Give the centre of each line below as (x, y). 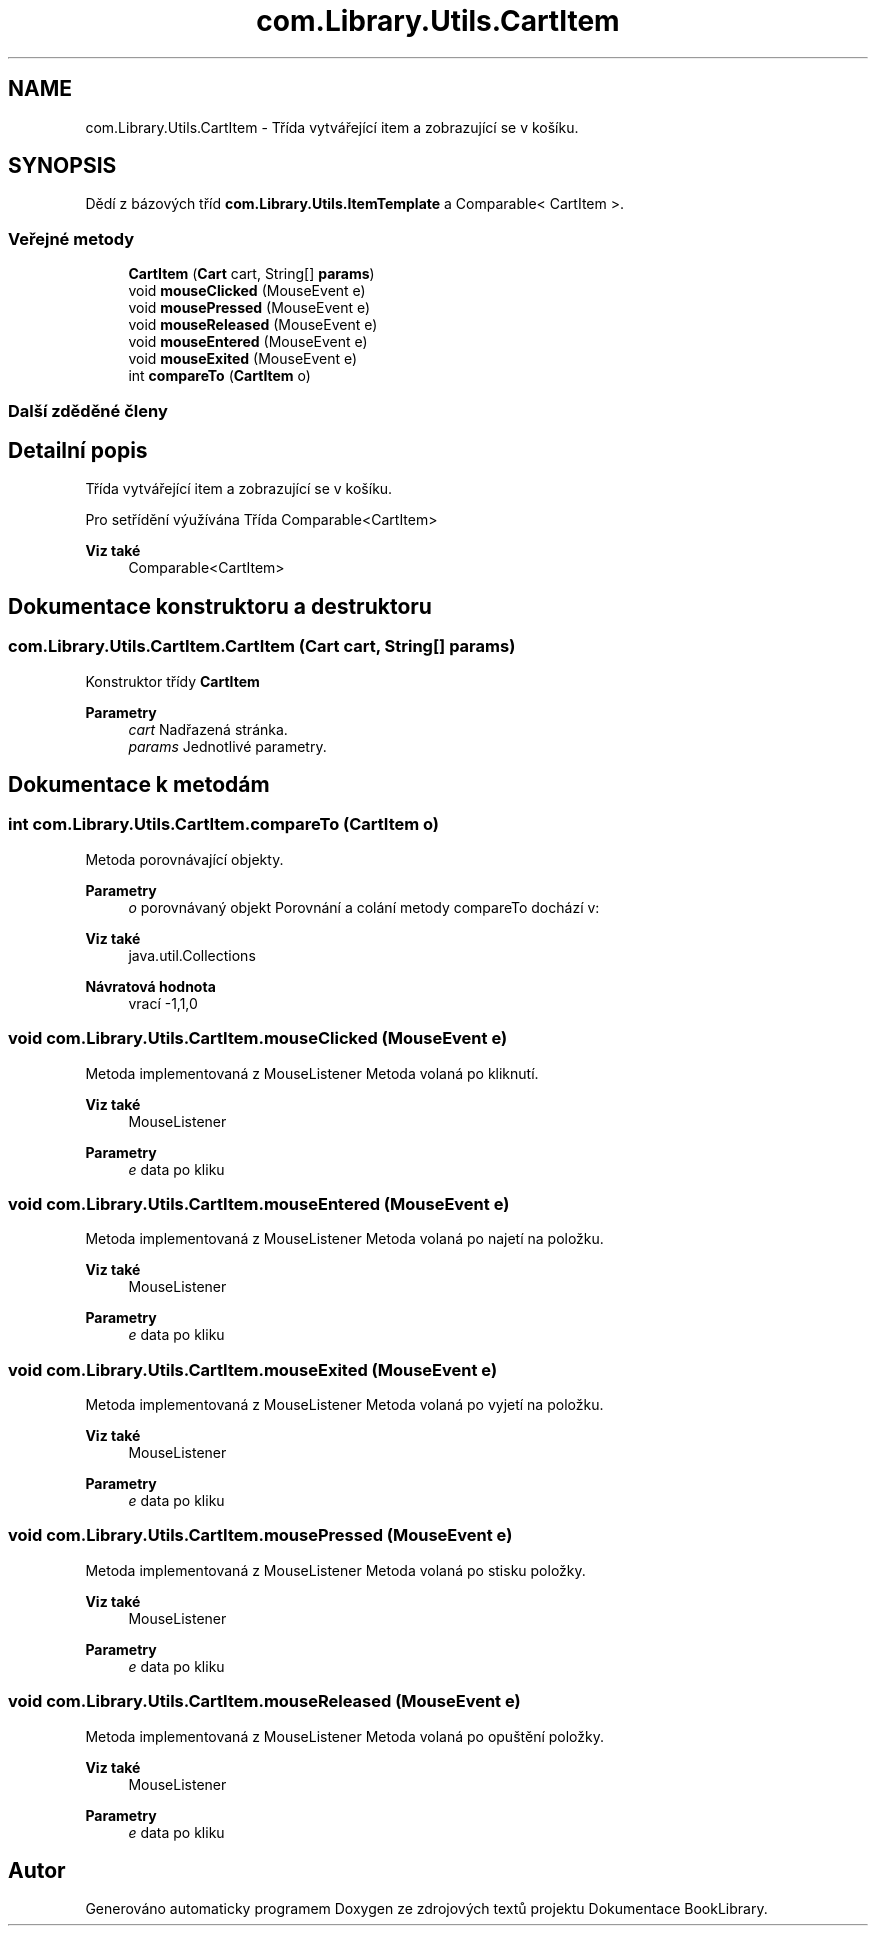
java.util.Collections (192, 955)
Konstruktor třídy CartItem (172, 681)
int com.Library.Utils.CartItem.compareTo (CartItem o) (224, 824)
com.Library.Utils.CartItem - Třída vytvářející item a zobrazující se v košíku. (332, 127)
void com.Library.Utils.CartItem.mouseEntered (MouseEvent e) (259, 1203)
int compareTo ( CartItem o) (219, 376)
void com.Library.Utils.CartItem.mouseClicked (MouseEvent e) (258, 1038)
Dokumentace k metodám (139, 785)
